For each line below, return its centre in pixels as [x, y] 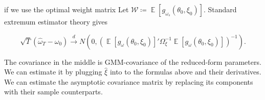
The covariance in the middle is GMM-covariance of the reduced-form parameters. [133, 61]
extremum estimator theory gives [56, 21]
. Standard [220, 9]
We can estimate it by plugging [53, 72]
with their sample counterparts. [53, 92]
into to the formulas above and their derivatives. [185, 72]
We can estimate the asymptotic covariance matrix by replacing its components [129, 81]
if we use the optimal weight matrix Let [67, 9]
